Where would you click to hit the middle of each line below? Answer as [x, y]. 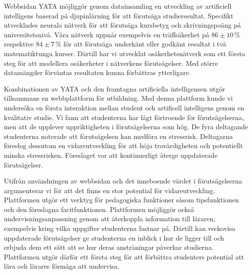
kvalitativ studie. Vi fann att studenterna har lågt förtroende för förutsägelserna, [124, 117]
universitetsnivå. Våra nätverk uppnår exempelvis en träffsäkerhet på [107, 34]
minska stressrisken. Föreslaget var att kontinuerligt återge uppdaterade [111, 155]
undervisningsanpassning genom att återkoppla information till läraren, [110, 219]
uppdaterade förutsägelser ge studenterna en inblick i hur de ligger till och [114, 237]
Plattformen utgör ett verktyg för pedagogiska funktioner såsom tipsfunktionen [121, 200]
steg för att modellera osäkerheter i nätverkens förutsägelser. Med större [111, 63]
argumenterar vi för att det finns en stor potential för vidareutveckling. [110, 190]
